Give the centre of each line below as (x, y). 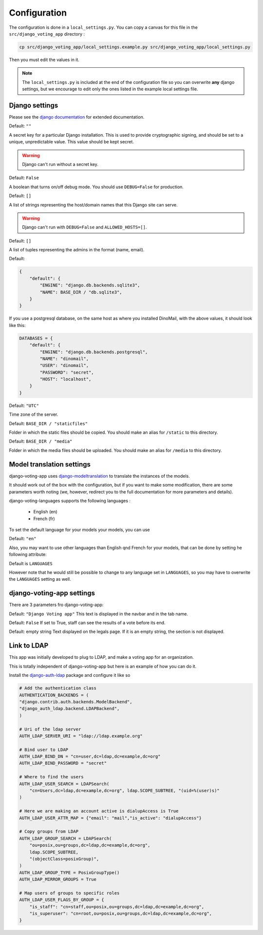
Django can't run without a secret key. (60, 164)
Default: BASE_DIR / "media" (41, 441)
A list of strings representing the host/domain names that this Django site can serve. (93, 204)
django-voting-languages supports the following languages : (70, 501)
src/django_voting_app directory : (47, 34)
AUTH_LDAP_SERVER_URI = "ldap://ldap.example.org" (81, 736)
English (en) (46, 512)
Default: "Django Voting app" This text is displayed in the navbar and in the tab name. (99, 614)
